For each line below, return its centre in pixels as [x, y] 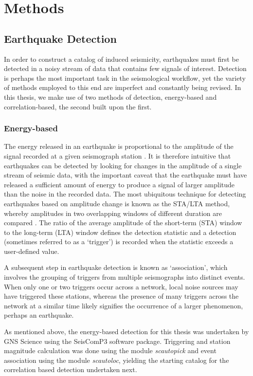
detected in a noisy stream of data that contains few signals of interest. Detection [125, 68]
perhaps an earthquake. [39, 315]
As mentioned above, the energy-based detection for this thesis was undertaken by [126, 331]
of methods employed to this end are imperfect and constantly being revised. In [123, 87]
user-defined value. [32, 251]
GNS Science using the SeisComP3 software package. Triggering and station [117, 341]
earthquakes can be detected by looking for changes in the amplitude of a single [123, 165]
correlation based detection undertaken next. [71, 369]
